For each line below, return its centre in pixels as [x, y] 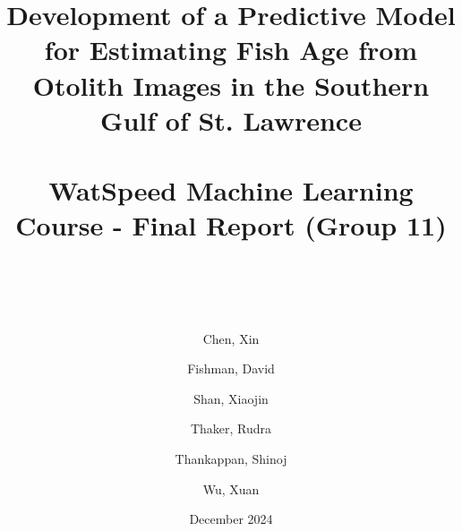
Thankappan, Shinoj [231, 458]
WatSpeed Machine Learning [231, 190]
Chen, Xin [231, 338]
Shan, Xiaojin [231, 398]
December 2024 [231, 519]
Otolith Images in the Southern [231, 85]
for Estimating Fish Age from [231, 50]
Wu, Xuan [231, 488]
